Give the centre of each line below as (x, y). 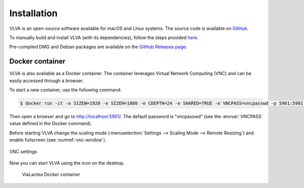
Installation (33, 13)
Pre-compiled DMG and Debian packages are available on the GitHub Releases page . (98, 47)
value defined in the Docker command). (51, 124)
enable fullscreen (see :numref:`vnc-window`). (58, 140)
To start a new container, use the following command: (65, 90)
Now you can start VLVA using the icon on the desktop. (67, 163)
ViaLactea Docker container (51, 174)
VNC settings (23, 152)
